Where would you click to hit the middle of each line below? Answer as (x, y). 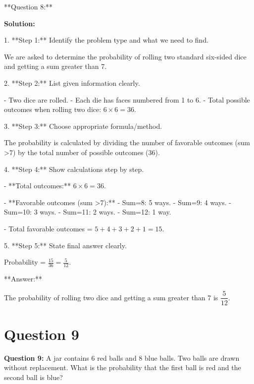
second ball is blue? (33, 377)
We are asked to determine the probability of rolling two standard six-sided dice (125, 56)
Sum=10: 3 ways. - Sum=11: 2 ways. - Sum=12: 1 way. (88, 212)
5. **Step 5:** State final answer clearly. (65, 245)
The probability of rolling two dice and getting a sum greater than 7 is (111, 297)
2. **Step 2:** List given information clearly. (72, 82)
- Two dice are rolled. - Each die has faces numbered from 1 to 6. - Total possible (127, 99)
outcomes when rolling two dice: (53, 109)
